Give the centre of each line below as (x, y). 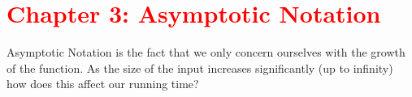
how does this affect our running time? (103, 84)
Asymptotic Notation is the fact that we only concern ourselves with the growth (206, 52)
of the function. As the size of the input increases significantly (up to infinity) (200, 67)
